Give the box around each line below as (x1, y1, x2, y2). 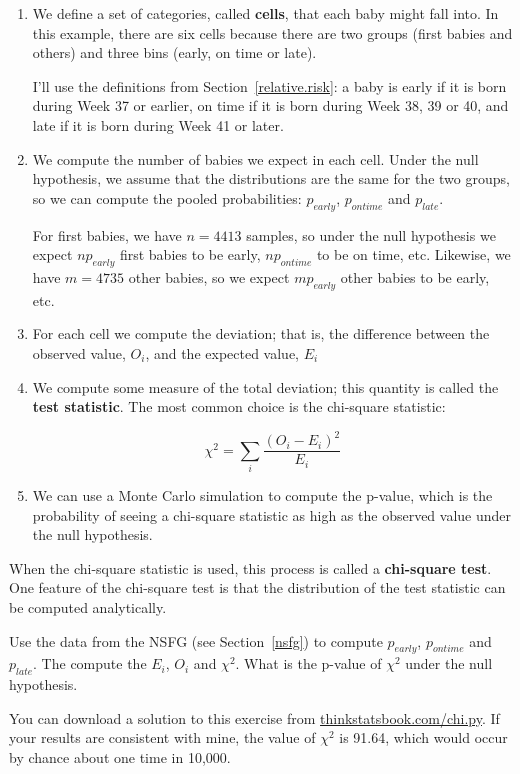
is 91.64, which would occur (339, 727, 508, 748)
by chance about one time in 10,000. (9, 746, 231, 767)
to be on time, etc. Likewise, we (316, 244, 511, 265)
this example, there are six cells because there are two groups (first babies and (32, 22, 513, 43)
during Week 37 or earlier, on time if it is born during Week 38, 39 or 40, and (32, 95, 509, 116)
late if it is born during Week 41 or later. (32, 114, 284, 135)
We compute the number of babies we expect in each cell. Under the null (32, 148, 479, 169)
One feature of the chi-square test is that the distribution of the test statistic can (9, 577, 506, 598)
